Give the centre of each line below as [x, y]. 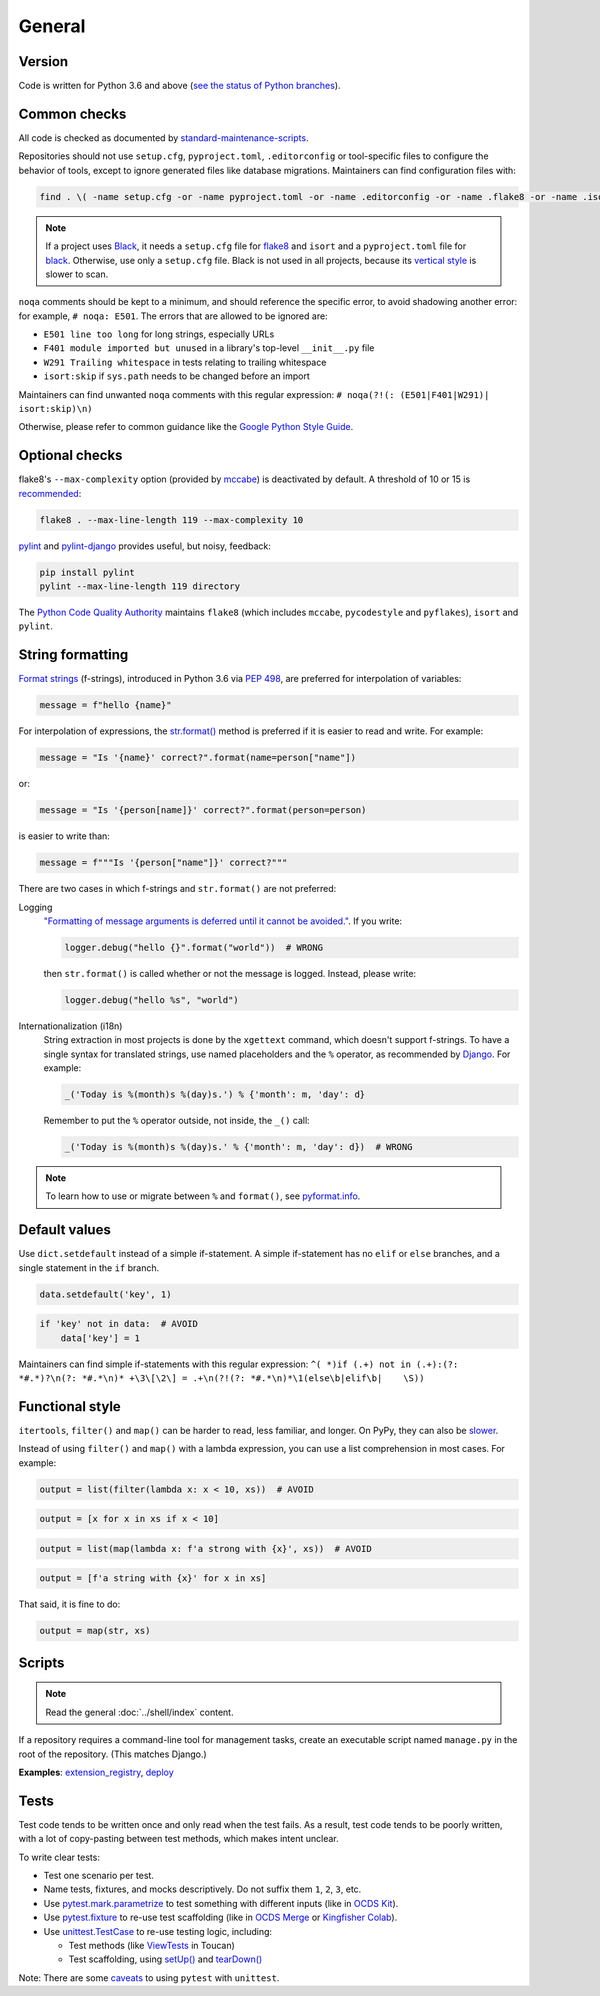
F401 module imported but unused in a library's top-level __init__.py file [209, 348]
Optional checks [70, 455]
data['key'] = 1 [100, 1338]
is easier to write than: [64, 836]
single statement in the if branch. [89, 1267]
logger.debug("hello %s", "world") [151, 999]
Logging [35, 907]
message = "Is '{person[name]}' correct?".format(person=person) [203, 810]
